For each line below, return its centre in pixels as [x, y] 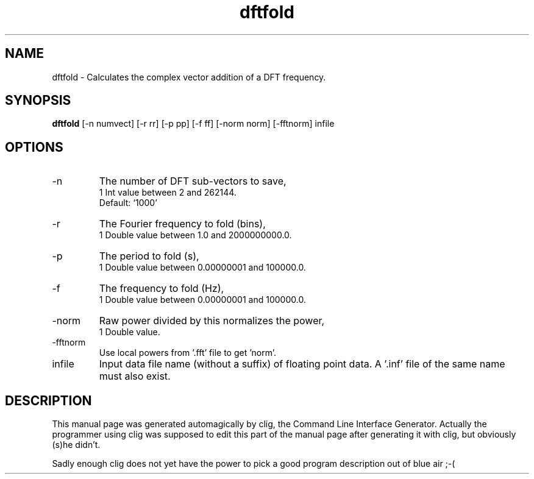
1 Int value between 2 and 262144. [168, 193]
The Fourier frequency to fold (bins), [182, 224]
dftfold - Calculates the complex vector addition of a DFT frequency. [189, 77]
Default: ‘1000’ [128, 203]
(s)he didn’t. [76, 445]
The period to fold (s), [149, 256]
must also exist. [135, 376]
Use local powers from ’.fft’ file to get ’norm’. [188, 353]
